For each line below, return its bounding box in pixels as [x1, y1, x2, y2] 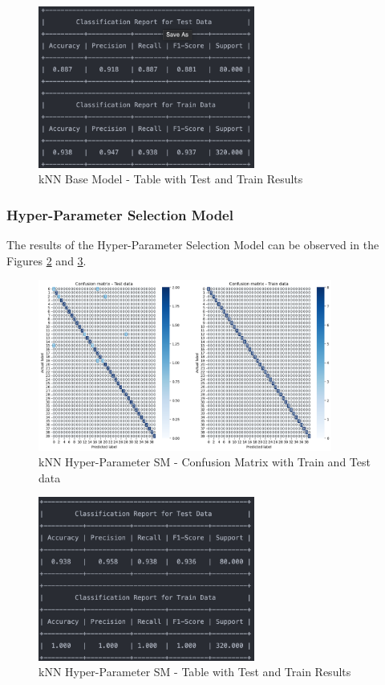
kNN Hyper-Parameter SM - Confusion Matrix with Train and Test [38, 453, 371, 470]
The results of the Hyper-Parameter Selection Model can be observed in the [6, 236, 379, 252]
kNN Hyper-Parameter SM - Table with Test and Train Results [38, 663, 351, 680]
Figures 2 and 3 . [6, 252, 87, 269]
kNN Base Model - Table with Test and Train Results [38, 170, 303, 187]
